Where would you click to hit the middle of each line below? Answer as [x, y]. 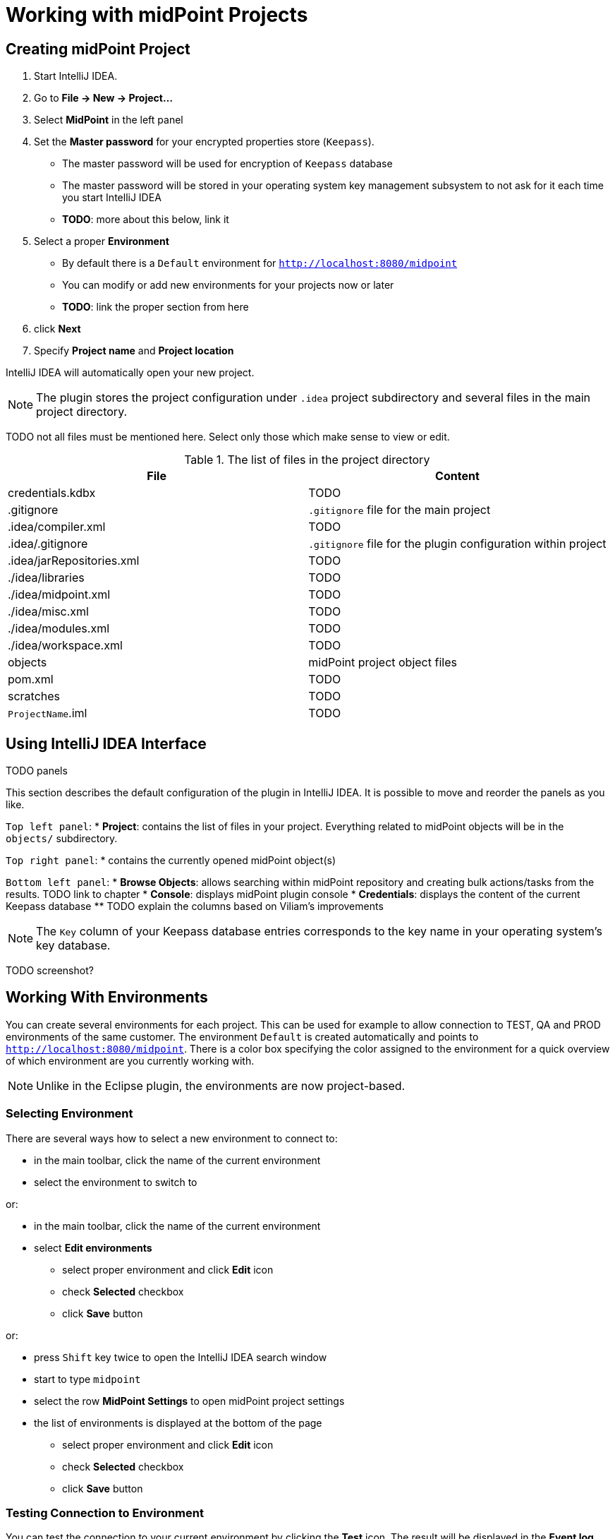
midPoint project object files [383, 663]
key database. [73, 946]
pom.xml [31, 679]
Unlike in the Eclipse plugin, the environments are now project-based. [221, 1085]
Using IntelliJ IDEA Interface [106, 743]
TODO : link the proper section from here [156, 307]
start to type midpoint [87, 1379]
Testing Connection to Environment [105, 1513]
